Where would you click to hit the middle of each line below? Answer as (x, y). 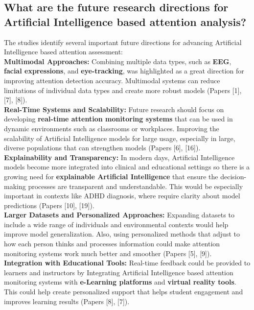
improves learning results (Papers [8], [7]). (67, 301)
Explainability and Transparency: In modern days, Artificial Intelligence (119, 157)
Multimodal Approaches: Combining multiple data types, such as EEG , (118, 61)
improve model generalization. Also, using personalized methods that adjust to (122, 234)
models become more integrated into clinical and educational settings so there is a (127, 167)
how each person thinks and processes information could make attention (112, 244)
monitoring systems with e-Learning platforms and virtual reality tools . (120, 282)
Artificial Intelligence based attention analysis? (125, 21)
